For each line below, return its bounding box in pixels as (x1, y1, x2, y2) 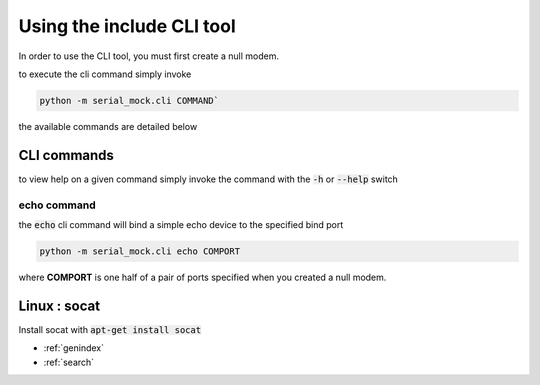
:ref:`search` (43, 356, 95, 368)
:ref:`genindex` (43, 342, 105, 354)
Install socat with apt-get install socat (18, 323, 202, 335)
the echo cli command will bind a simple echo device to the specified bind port (18, 218, 344, 230)
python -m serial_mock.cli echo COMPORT (39, 245, 240, 257)
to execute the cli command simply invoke (18, 68, 192, 80)
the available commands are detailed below (18, 120, 198, 132)
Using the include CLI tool (18, 15, 237, 37)
